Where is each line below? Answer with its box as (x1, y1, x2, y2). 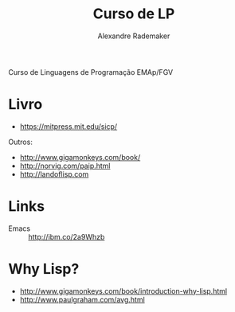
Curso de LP (92, 5, 175, 23)
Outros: (8, 137, 33, 146)
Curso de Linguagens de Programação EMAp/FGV (8, 67, 174, 76)
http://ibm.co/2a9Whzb (28, 232, 105, 241)
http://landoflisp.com (19, 169, 89, 179)
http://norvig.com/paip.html (19, 161, 111, 170)
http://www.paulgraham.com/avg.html (19, 294, 145, 304)
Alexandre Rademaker (97, 31, 170, 41)
